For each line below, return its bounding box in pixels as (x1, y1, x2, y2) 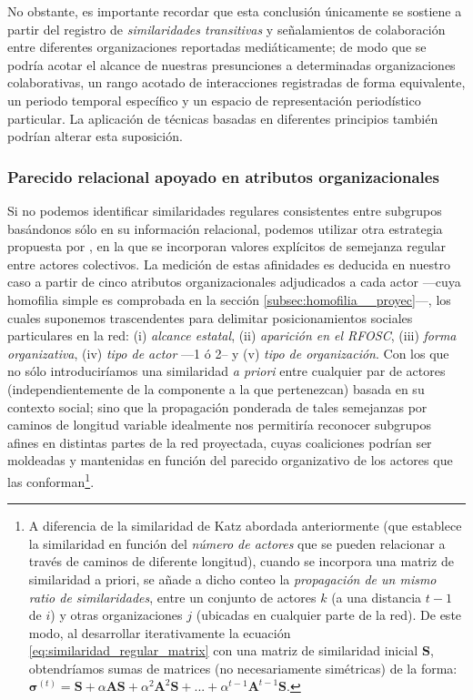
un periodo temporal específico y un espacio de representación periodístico (7, 90, 421, 109)
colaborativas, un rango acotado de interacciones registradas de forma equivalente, (7, 73, 466, 92)
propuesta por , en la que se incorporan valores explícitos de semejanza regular (7, 237, 447, 256)
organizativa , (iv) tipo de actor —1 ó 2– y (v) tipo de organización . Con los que (7, 343, 449, 362)
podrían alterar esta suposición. (7, 127, 183, 146)
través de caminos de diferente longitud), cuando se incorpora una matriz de (28, 552, 454, 571)
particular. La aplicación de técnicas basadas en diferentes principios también (7, 108, 438, 127)
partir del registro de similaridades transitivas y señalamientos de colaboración (7, 19, 446, 38)
